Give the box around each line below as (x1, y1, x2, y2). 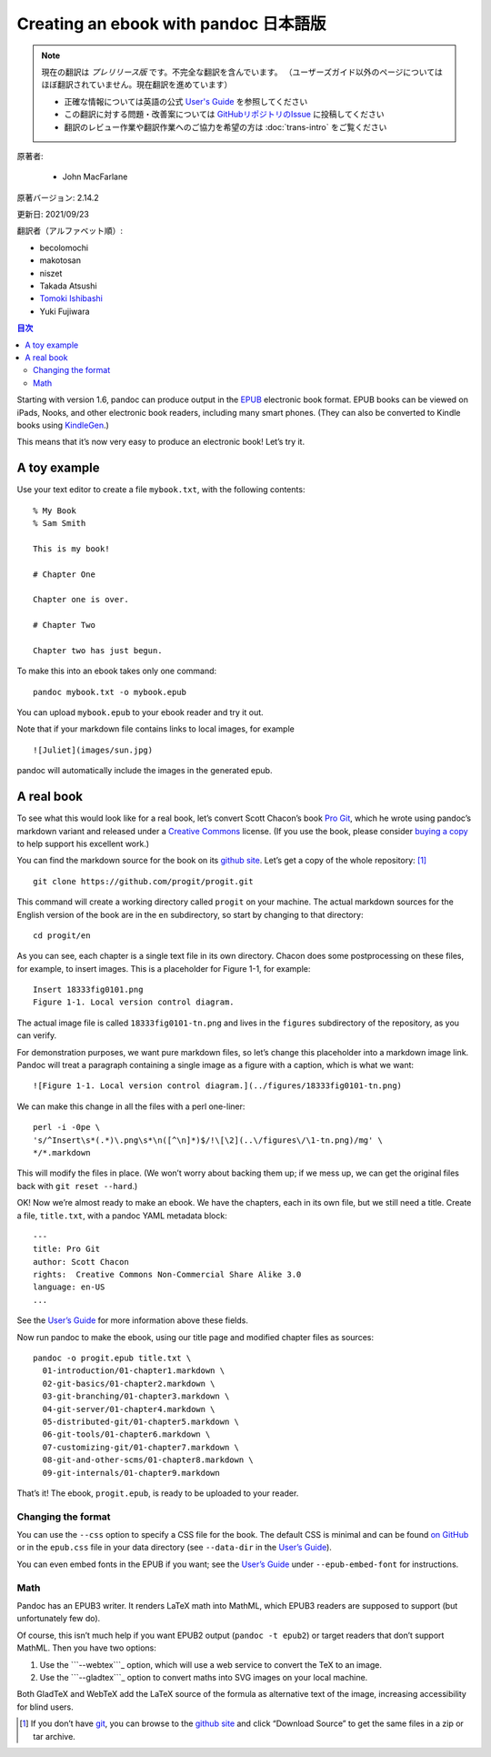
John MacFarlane (62, 171, 128, 182)
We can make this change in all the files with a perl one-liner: (16, 1101, 245, 1112)
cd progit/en (33, 930, 91, 941)
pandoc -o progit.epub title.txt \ (33, 1353, 192, 1364)
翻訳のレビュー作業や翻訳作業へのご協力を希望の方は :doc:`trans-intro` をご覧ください (64, 121, 387, 132)
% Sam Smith (33, 519, 86, 528)
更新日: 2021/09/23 (16, 209, 90, 220)
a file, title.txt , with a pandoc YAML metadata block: (16, 1210, 227, 1221)
